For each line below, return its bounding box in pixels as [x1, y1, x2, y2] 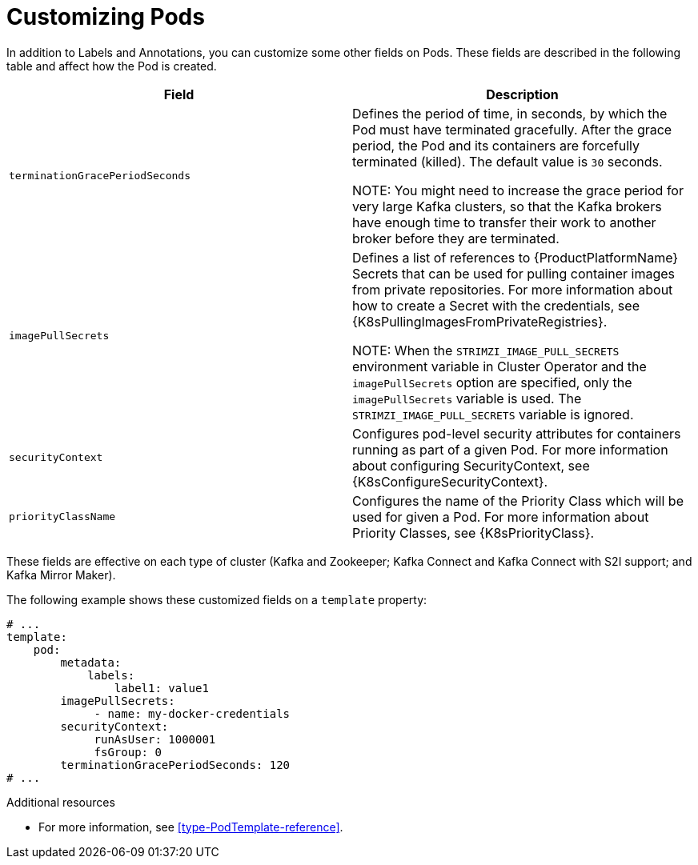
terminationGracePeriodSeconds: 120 [60, 758, 291, 771]
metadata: [60, 655, 122, 669]
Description [486, 86, 559, 102]
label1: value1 [114, 681, 209, 695]
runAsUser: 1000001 [94, 732, 216, 746]
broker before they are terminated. [352, 230, 560, 246]
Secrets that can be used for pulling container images [352, 265, 675, 282]
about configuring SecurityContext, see [352, 457, 590, 474]
